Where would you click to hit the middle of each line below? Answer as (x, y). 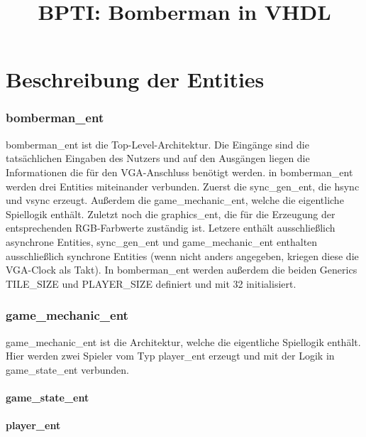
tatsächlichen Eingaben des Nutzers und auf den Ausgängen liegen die (158, 158)
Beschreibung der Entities (135, 79)
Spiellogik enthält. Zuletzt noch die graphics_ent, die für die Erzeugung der (171, 214)
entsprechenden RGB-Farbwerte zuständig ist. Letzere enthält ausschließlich (171, 228)
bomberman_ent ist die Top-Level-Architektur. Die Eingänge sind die (157, 144)
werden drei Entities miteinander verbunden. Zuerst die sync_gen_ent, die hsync (183, 186)
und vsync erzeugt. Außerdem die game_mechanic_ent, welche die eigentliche (175, 200)
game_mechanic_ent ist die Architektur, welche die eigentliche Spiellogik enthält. (183, 341)
